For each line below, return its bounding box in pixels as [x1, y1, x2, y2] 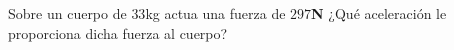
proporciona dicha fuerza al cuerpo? [8, 22, 228, 43]
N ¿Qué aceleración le [311, 3, 447, 23]
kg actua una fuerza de [145, 3, 286, 23]
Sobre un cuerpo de [8, 3, 127, 23]
